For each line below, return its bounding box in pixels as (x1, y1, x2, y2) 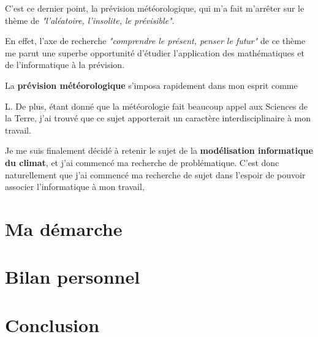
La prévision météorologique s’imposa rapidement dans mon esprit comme (5, 78, 298, 91)
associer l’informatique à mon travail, (5, 180, 145, 193)
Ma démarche (5, 216, 123, 241)
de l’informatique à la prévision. (5, 58, 125, 71)
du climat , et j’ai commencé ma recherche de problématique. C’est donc (5, 156, 279, 168)
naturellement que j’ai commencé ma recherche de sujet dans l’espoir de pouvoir (5, 168, 306, 181)
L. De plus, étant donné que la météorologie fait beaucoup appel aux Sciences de (5, 99, 308, 112)
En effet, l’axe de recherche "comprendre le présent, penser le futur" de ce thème (5, 34, 306, 47)
